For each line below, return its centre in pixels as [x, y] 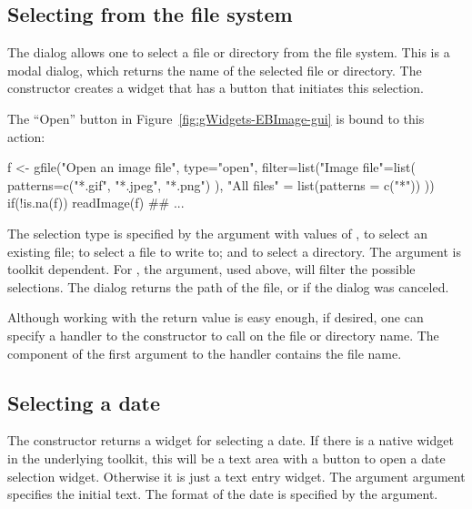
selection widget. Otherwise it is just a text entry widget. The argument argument [236, 476]
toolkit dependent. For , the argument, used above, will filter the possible [211, 269]
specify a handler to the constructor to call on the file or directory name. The [223, 335]
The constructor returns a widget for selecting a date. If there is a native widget [231, 440]
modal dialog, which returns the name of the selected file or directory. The [215, 70]
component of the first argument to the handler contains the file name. [205, 353]
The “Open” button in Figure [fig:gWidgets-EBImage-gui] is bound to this [216, 118]
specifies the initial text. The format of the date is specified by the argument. [223, 494]
